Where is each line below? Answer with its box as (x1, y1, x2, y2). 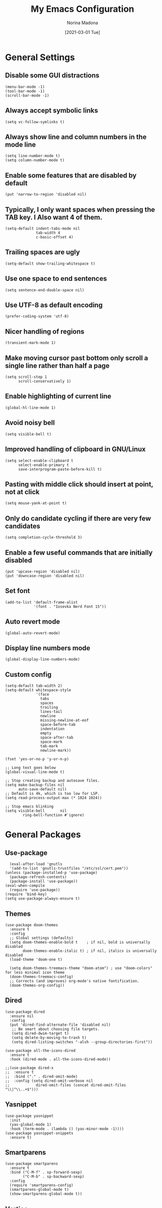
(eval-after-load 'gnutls (9, 862, 63, 867)
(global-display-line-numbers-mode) (5, 657, 80, 662)
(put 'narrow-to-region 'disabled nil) (5, 192, 87, 197)
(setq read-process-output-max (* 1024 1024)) (5, 796, 102, 801)
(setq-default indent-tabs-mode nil (5, 226, 80, 231)
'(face (36, 692, 50, 697)
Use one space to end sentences (5, 274, 107, 283)
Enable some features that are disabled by (5, 171, 136, 179)
